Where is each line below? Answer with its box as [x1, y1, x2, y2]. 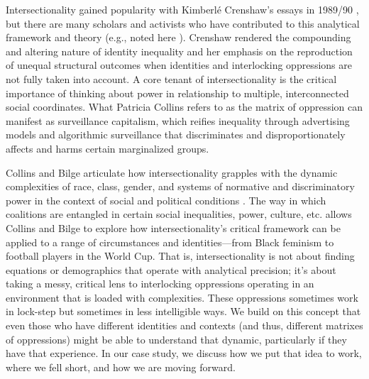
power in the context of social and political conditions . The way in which [6, 192, 326, 207]
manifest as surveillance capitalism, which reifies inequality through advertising [6, 113, 350, 128]
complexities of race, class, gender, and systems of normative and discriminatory [6, 179, 355, 194]
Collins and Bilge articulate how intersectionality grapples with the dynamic [6, 165, 338, 180]
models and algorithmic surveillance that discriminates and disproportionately [6, 127, 346, 142]
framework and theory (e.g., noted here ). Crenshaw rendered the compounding [6, 30, 351, 45]
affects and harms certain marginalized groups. [6, 141, 209, 155]
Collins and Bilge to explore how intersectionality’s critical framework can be [6, 220, 341, 235]
